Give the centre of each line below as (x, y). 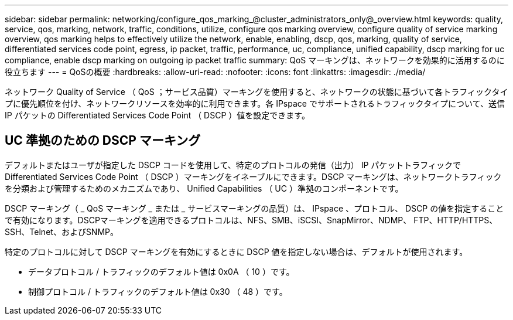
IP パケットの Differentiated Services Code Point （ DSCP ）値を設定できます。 (157, 115)
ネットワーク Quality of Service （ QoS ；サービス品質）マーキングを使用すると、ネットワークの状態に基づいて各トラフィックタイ (256, 92)
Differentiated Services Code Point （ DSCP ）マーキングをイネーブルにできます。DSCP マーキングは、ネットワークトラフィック (253, 176)
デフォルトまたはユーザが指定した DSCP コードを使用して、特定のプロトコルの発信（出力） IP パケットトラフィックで (233, 165)
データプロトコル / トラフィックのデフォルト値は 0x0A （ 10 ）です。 (161, 271)
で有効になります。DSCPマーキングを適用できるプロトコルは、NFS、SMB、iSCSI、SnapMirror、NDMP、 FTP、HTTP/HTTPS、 (251, 220)
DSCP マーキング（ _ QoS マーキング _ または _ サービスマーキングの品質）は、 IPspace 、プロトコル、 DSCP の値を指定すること (254, 208)
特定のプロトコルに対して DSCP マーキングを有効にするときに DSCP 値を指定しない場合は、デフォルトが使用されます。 (236, 251)
